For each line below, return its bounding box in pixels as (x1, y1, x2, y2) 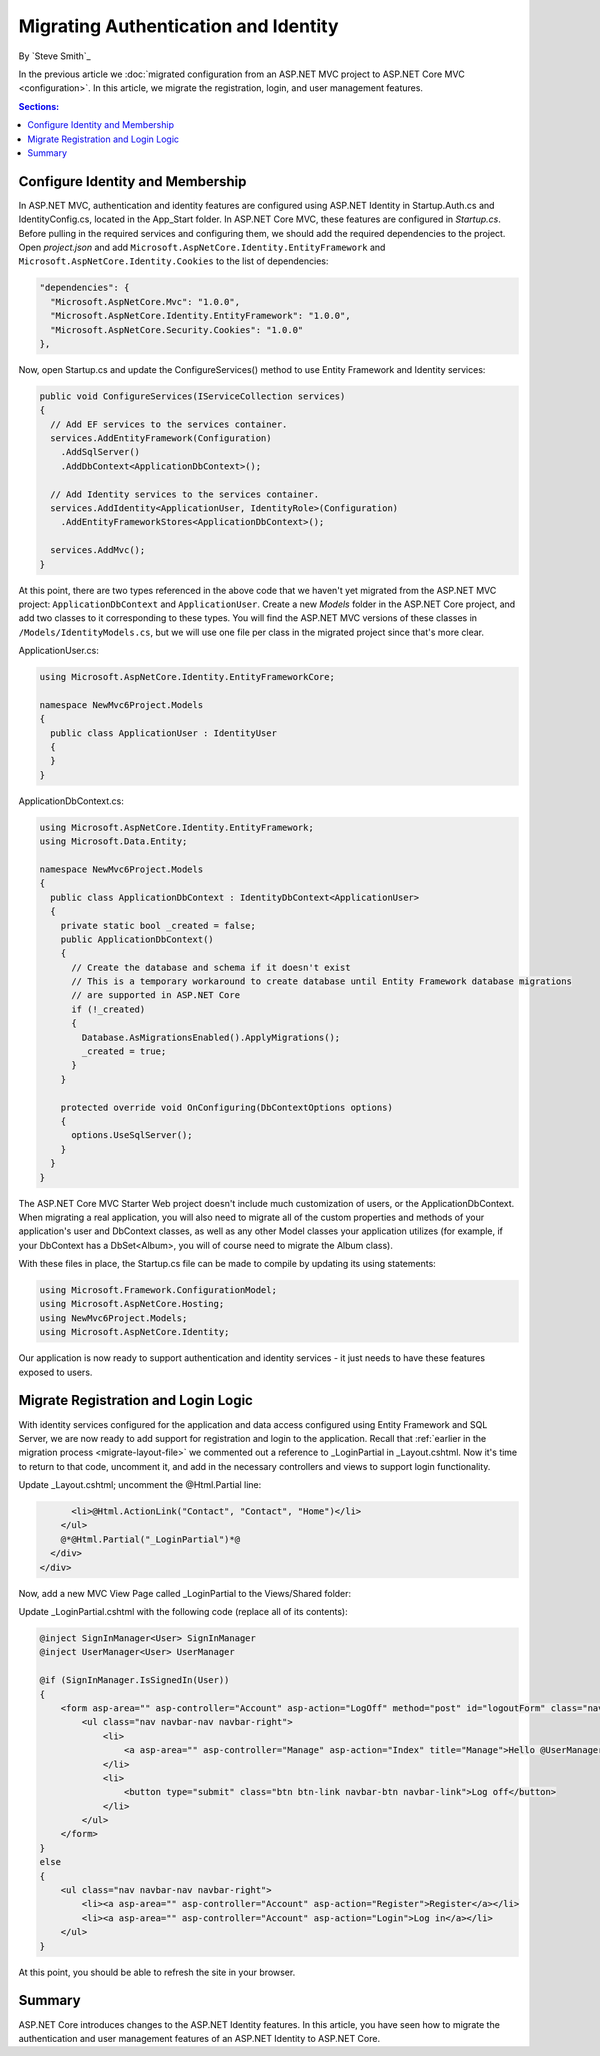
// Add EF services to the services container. (50, 418, 288, 430)
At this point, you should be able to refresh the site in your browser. (18, 1966, 296, 1978)
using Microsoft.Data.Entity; (39, 836, 188, 847)
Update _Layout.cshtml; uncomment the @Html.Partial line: (18, 1479, 262, 1491)
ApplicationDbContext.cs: (18, 795, 125, 807)
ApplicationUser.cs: (18, 645, 100, 657)
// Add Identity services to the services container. (50, 488, 320, 500)
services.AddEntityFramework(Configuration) (50, 433, 272, 444)
